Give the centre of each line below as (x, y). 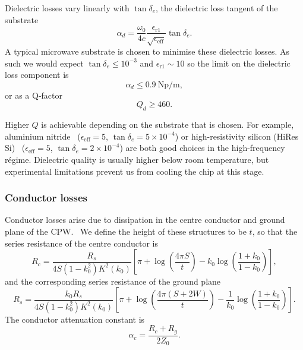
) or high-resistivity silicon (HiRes (237, 136)
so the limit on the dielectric (239, 63)
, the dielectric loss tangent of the (217, 8)
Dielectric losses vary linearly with (67, 8)
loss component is (37, 75)
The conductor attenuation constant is (75, 319)
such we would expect (44, 63)
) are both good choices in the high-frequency (202, 148)
